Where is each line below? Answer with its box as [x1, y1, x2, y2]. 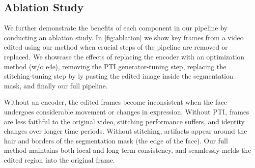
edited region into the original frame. [4, 154, 115, 165]
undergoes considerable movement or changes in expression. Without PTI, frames [4, 106, 249, 116]
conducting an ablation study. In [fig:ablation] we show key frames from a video [4, 32, 244, 42]
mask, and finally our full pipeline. [4, 80, 108, 90]
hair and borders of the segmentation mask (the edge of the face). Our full [4, 135, 228, 145]
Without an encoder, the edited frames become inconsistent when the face [4, 97, 227, 107]
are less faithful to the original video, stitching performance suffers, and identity [4, 116, 245, 126]
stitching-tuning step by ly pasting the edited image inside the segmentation [4, 71, 233, 81]
